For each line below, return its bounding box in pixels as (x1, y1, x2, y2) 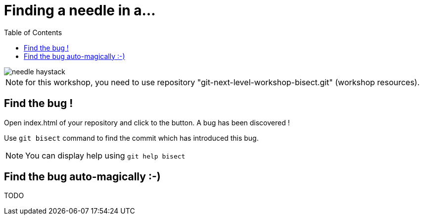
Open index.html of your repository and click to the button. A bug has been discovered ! (4, 118, 290, 127)
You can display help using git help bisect (25, 150, 186, 161)
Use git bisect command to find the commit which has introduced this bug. (4, 133, 259, 142)
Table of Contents (4, 28, 62, 37)
